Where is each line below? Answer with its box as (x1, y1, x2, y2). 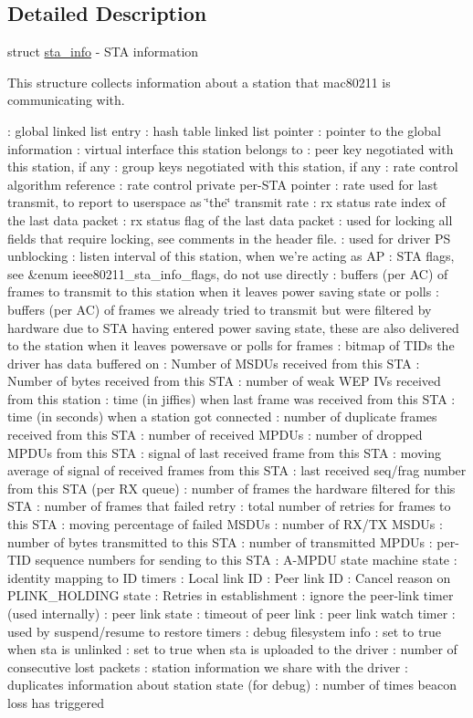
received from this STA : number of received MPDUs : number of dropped (7, 425, 423, 444)
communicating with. (7, 90, 125, 109)
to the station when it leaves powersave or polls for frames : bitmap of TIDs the (7, 336, 455, 355)
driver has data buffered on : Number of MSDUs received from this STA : (7, 353, 420, 372)
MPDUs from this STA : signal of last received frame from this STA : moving (7, 442, 441, 462)
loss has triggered (7, 692, 105, 712)
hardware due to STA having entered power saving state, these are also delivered (7, 317, 459, 337)
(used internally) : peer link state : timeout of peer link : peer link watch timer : (7, 604, 456, 623)
